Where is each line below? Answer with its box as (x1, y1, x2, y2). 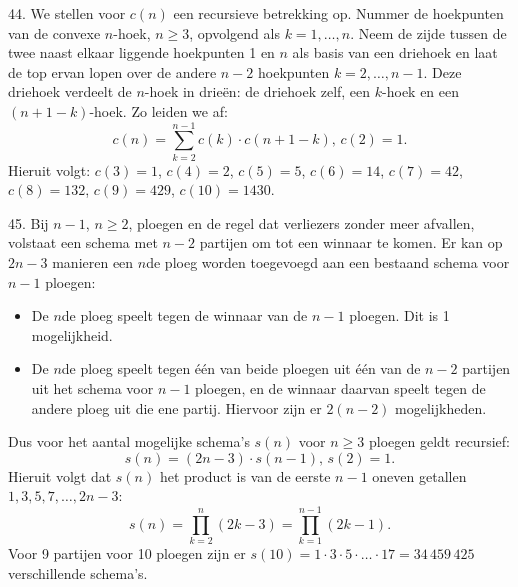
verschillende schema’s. (8, 562, 148, 583)
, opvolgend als (189, 22, 280, 43)
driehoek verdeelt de (8, 81, 132, 102)
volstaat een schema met (8, 232, 158, 253)
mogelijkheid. (31, 324, 113, 345)
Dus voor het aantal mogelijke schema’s (8, 431, 250, 452)
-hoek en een (382, 81, 460, 102)
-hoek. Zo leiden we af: (89, 100, 228, 121)
